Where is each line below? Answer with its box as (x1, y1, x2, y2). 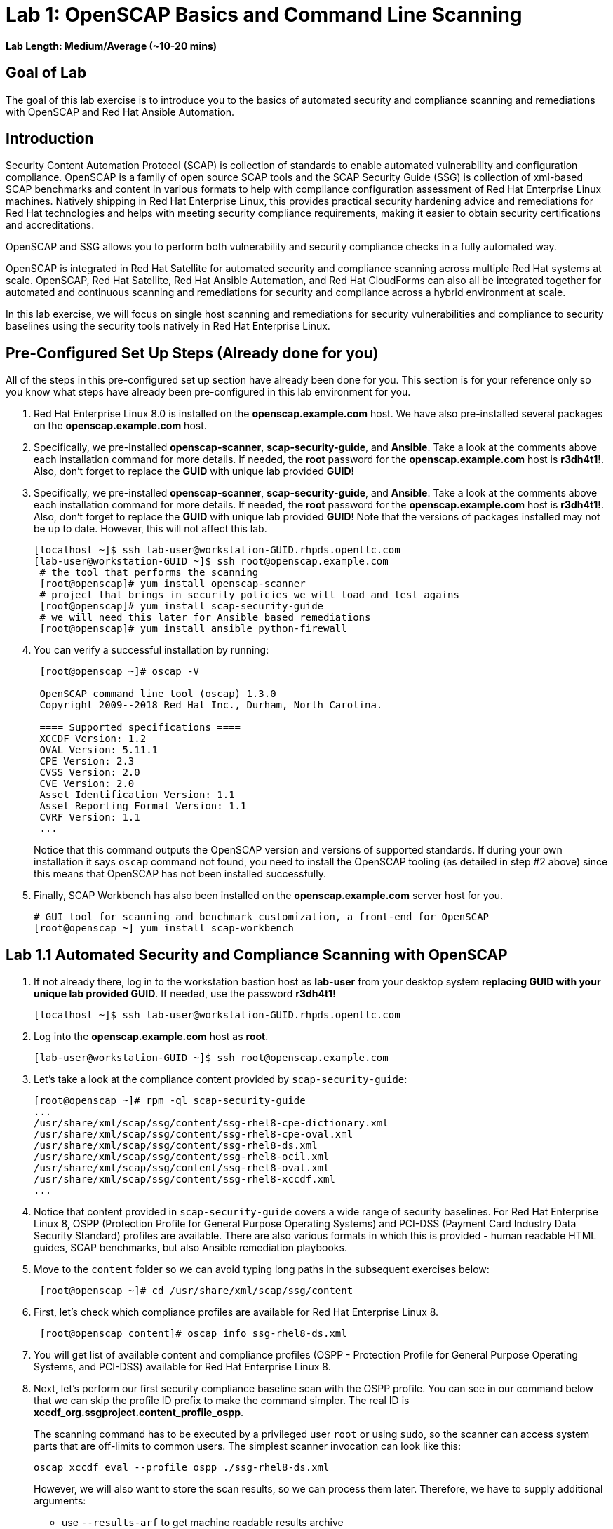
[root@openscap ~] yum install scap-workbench (34, 922, 294, 934)
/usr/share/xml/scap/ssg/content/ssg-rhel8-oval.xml (34, 1162, 330, 1174)
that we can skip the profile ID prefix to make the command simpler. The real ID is (34, 1394, 410, 1407)
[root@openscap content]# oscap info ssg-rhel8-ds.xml (39, 1328, 347, 1340)
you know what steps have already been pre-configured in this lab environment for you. (6, 386, 411, 398)
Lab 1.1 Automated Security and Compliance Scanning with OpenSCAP (6, 945, 508, 964)
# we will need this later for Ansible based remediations (39, 612, 371, 624)
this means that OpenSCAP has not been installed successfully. (34, 868, 326, 880)
